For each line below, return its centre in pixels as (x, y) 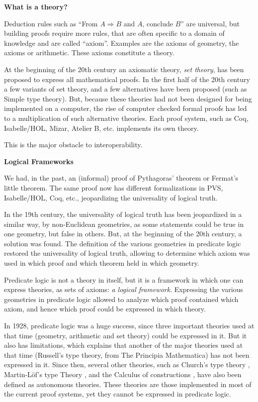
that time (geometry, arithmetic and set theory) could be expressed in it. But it (126, 335)
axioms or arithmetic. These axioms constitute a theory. (89, 52)
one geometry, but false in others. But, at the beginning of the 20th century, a (123, 234)
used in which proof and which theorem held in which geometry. (102, 263)
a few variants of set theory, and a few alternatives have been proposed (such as (126, 89)
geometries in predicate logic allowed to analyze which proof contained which (121, 299)
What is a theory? (36, 6)
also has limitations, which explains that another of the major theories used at (124, 345)
